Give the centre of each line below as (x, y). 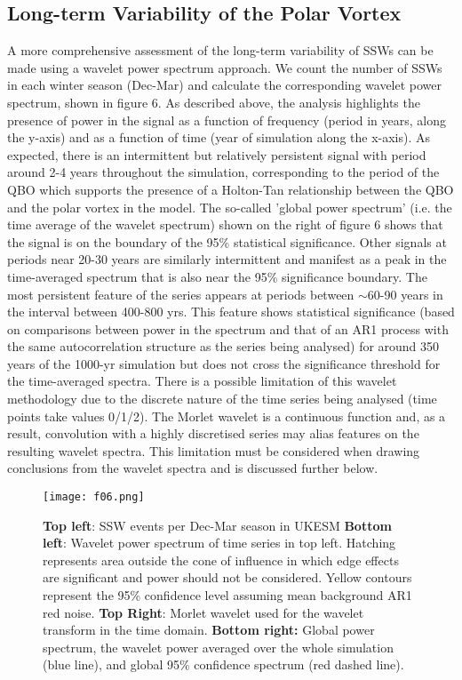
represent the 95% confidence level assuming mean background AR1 (227, 595)
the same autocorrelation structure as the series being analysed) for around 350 (223, 346)
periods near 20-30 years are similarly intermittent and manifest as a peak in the (227, 259)
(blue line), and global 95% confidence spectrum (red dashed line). (223, 664)
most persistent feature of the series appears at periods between (181, 294)
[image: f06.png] (94, 497)
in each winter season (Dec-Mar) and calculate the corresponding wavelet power (225, 85)
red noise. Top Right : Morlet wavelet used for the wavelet (203, 612)
